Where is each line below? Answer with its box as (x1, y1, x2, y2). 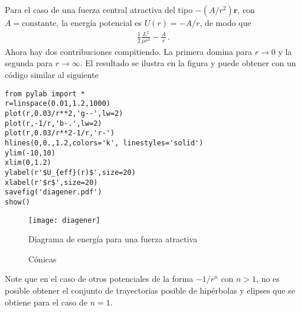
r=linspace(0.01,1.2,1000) (5, 99, 110, 108)
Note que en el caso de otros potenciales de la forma (5, 272, 194, 285)
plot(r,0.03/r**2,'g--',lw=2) (5, 109, 123, 118)
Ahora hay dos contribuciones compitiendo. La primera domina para (5, 45, 253, 57)
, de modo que (199, 17, 251, 28)
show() (5, 197, 30, 206)
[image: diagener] (28, 216, 100, 225)
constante (22, 19, 57, 28)
